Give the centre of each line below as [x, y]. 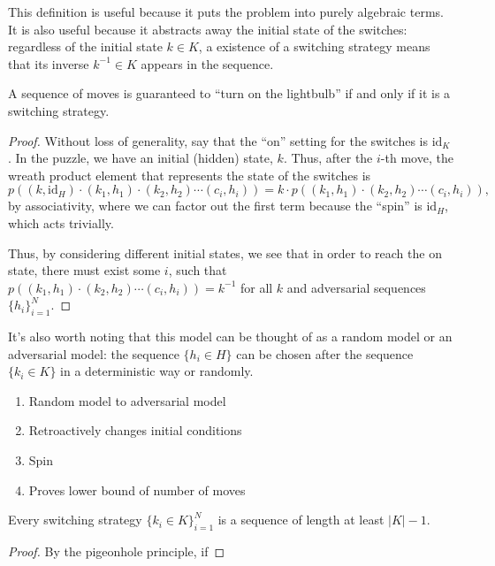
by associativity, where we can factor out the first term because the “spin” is [215, 206]
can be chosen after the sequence [325, 353]
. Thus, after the [328, 158]
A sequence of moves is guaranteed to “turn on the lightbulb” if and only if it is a [229, 93]
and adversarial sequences [356, 287]
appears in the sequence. [207, 63]
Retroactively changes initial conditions [135, 430]
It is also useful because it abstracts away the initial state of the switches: [208, 29]
